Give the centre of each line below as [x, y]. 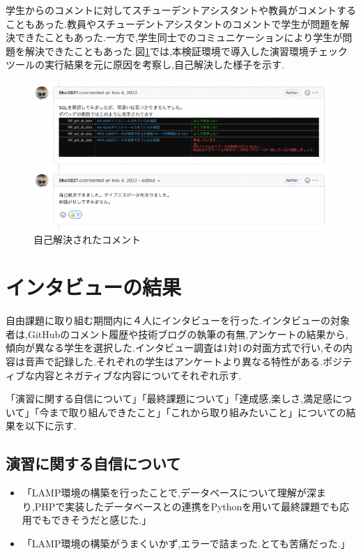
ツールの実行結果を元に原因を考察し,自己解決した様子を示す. [145, 64]
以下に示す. [51, 426]
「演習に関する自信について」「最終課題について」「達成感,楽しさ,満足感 [169, 398]
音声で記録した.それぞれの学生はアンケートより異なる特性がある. [174, 362]
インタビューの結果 [94, 287]
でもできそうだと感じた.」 [92, 520]
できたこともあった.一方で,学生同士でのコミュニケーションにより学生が [179, 37]
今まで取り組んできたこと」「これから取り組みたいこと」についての [193, 412]
